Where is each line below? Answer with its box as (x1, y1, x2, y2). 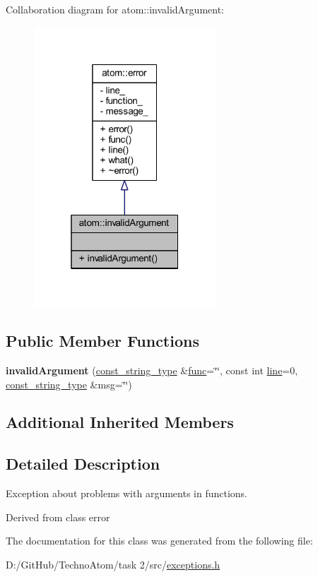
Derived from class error (6, 509, 110, 524)
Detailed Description (6, 453, 160, 475)
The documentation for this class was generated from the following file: (6, 533, 313, 548)
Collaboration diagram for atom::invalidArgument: (6, 2, 224, 16)
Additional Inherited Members (6, 411, 234, 433)
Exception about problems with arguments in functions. (6, 486, 247, 501)
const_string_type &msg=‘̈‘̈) (6, 376, 132, 391)
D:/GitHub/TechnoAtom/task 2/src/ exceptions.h (6, 557, 220, 571)
